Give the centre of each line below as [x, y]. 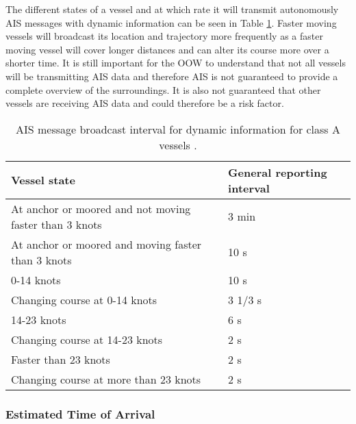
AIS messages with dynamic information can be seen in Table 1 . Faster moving [171, 22]
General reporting [278, 172]
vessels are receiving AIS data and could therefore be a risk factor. [145, 103]
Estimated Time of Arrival [80, 413]
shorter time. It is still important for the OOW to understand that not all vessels [176, 63]
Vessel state [43, 180]
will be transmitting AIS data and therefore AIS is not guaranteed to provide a [172, 76]
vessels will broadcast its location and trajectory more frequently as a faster [164, 36]
